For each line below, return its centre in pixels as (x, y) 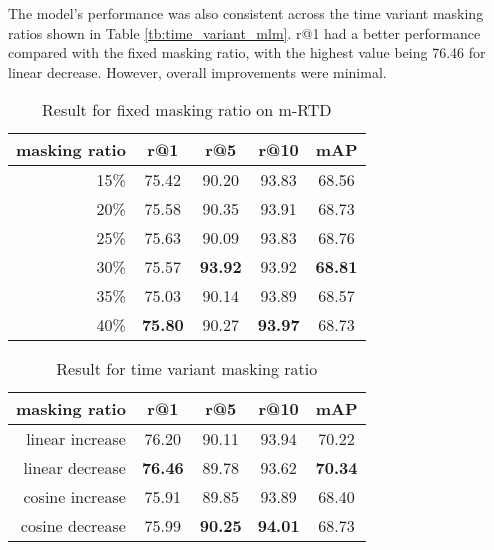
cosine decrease (73, 526)
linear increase (76, 439)
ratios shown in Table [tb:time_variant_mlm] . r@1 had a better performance (244, 32)
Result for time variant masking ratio (187, 369)
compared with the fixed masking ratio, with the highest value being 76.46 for (247, 52)
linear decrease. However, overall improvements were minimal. (197, 71)
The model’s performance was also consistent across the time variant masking (246, 13)
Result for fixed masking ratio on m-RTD (187, 110)
